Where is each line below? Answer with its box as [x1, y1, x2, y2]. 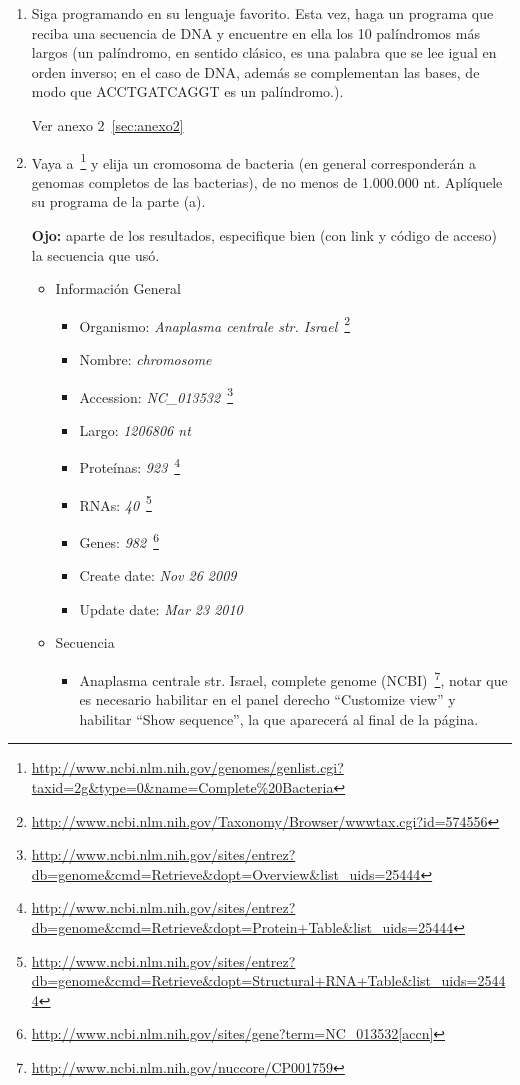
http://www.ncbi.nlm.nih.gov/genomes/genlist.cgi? [31, 757, 344, 778]
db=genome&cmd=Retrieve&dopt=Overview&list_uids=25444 [31, 863, 421, 884]
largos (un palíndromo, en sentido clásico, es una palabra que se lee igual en [31, 42, 497, 63]
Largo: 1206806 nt [79, 419, 191, 440]
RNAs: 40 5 [79, 491, 152, 515]
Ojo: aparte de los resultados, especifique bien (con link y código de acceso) [31, 225, 497, 245]
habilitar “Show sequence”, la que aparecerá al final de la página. [79, 708, 479, 729]
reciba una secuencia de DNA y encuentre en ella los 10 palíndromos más [31, 22, 480, 43]
